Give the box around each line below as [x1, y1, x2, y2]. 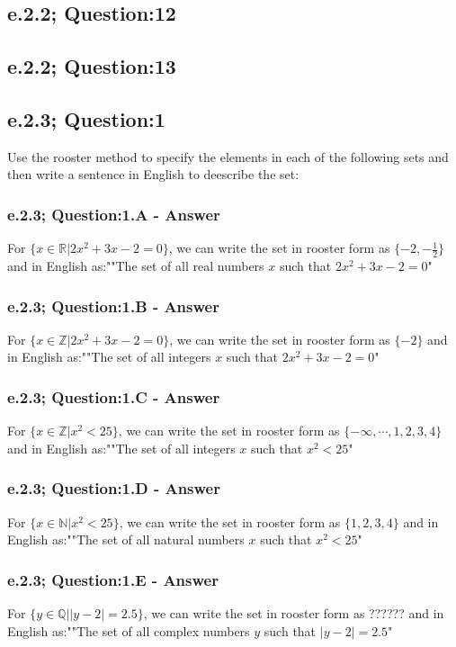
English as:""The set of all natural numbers [7, 530, 245, 549]
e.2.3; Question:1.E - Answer [7, 568, 219, 590]
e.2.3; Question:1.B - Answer [7, 294, 219, 317]
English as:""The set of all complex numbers [7, 621, 250, 640]
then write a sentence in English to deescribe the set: [7, 165, 300, 184]
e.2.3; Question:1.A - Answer [7, 202, 220, 225]
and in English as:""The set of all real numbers [7, 256, 264, 274]
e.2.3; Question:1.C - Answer [7, 385, 220, 408]
